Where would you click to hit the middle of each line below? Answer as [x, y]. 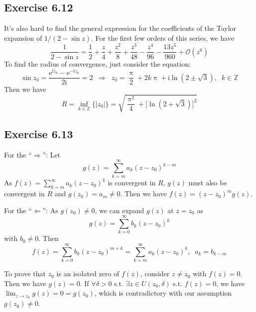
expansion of [23, 38]
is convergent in [132, 183]
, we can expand [120, 210]
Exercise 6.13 [39, 133]
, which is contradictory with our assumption [163, 293]
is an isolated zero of [88, 273]
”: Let [52, 154]
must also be [208, 183]
